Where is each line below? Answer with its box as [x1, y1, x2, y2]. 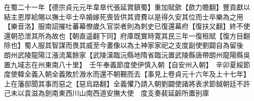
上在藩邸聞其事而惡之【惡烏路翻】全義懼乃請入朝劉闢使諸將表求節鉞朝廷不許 [4, 78, 250, 88]
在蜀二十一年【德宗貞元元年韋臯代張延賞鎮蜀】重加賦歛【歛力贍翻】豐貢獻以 [4, 2, 250, 12]
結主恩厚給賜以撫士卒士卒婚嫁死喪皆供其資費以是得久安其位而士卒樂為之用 [4, 11, 243, 21]
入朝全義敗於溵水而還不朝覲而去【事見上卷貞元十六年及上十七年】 [38, 69, 250, 79]
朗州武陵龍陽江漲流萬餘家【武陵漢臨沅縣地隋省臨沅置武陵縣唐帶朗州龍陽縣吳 [4, 49, 250, 60]
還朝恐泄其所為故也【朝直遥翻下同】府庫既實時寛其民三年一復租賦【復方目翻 [4, 30, 250, 40]
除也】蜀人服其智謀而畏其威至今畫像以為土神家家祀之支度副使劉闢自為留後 [4, 40, 243, 50]
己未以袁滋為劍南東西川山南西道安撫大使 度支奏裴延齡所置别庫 [4, 88, 209, 98]
